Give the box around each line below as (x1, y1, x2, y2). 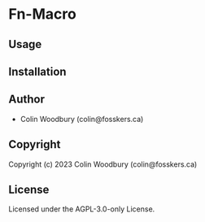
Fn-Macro (8, 5, 77, 24)
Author (8, 93, 45, 107)
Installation (8, 64, 67, 78)
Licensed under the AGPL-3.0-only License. (8, 204, 155, 214)
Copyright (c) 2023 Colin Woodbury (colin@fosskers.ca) (8, 159, 198, 169)
